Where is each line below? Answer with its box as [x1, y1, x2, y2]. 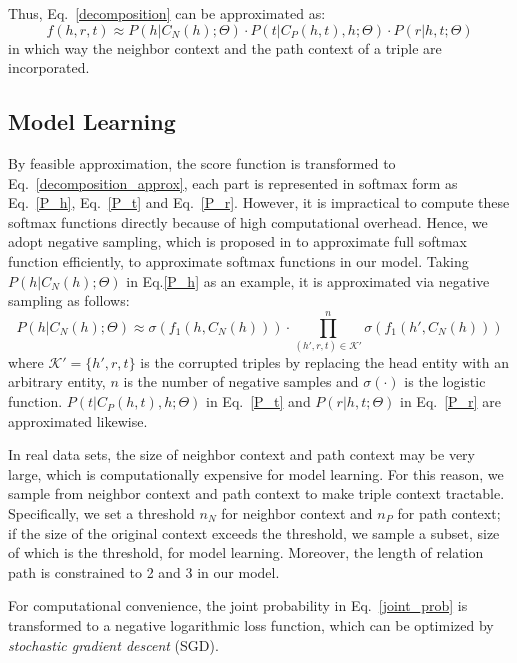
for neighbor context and [221, 503, 373, 524]
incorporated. [8, 57, 90, 78]
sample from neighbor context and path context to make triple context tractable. [8, 483, 505, 504]
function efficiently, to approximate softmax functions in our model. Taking [8, 250, 469, 271]
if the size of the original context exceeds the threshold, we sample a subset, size [8, 522, 500, 543]
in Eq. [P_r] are [400, 391, 501, 412]
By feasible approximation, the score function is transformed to [8, 152, 396, 173]
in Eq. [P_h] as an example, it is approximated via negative [126, 270, 490, 291]
